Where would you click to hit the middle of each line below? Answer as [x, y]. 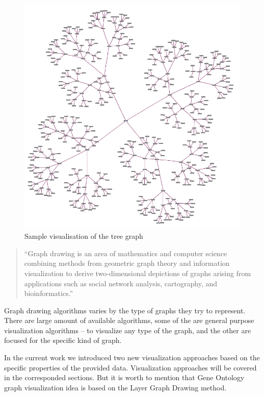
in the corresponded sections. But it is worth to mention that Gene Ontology [124, 377]
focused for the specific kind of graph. [63, 340]
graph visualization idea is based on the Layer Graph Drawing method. [115, 387]
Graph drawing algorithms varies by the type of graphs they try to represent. [125, 310]
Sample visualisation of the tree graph [84, 236]
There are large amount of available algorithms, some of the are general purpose [129, 320]
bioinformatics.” [49, 293]
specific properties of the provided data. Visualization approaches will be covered [130, 367]
